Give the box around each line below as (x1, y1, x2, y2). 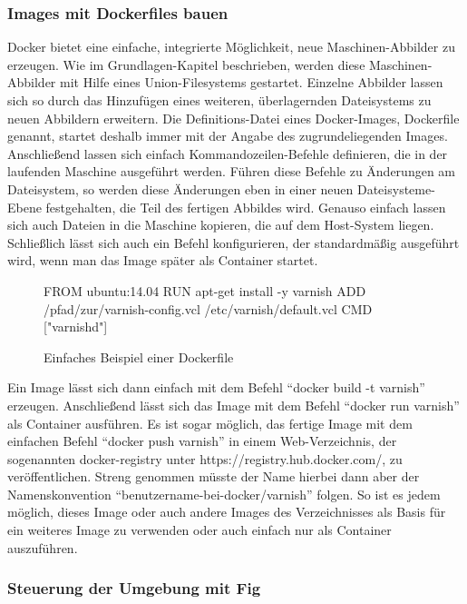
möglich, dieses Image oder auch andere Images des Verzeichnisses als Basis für (7, 502, 446, 521)
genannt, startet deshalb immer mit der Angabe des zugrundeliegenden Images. (7, 126, 448, 145)
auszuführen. (7, 538, 78, 557)
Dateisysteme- (356, 179, 435, 198)
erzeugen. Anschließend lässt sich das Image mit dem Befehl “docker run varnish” (7, 395, 460, 414)
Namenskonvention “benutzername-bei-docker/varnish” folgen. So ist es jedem (7, 484, 441, 503)
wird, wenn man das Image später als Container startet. (7, 251, 318, 270)
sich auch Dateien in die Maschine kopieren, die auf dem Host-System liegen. (7, 215, 434, 234)
